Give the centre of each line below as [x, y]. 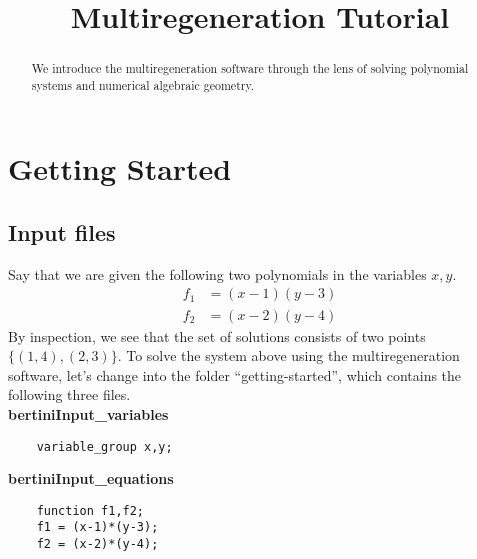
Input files [62, 232]
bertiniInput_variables [88, 413]
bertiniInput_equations [91, 478]
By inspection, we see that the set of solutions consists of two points [217, 335]
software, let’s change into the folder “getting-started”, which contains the [235, 374]
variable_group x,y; [104, 446]
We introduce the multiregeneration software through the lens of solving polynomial [250, 68]
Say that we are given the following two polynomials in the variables [217, 273]
